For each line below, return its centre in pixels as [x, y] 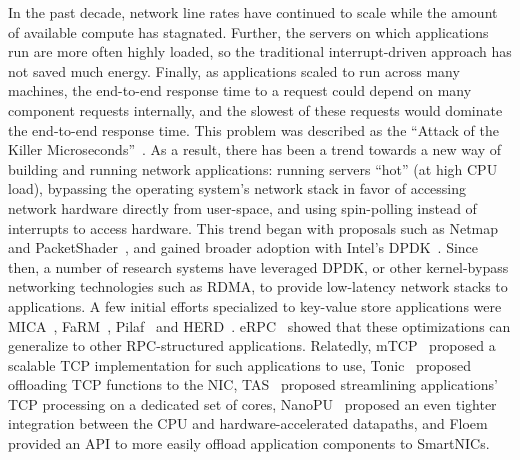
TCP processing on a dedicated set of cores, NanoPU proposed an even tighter [252, 403]
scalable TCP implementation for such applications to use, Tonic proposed [240, 364]
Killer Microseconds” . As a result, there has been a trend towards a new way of [254, 149]
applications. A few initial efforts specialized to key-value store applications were [255, 305]
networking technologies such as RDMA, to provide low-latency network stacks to [258, 286]
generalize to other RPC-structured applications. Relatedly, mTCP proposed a [252, 345]
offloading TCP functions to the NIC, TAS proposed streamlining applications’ [253, 384]
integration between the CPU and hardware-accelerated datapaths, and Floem [248, 423]
